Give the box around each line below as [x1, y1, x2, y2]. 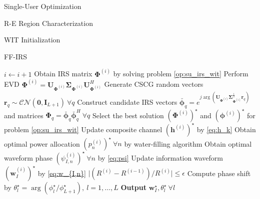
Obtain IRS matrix [34, 68, 92, 79]
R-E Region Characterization [4, 17, 93, 28]
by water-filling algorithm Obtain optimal [124, 138, 252, 149]
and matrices [4, 110, 43, 120]
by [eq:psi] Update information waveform [97, 152, 223, 163]
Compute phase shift [187, 168, 251, 178]
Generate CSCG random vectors [104, 79, 203, 89]
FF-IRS [4, 51, 27, 61]
